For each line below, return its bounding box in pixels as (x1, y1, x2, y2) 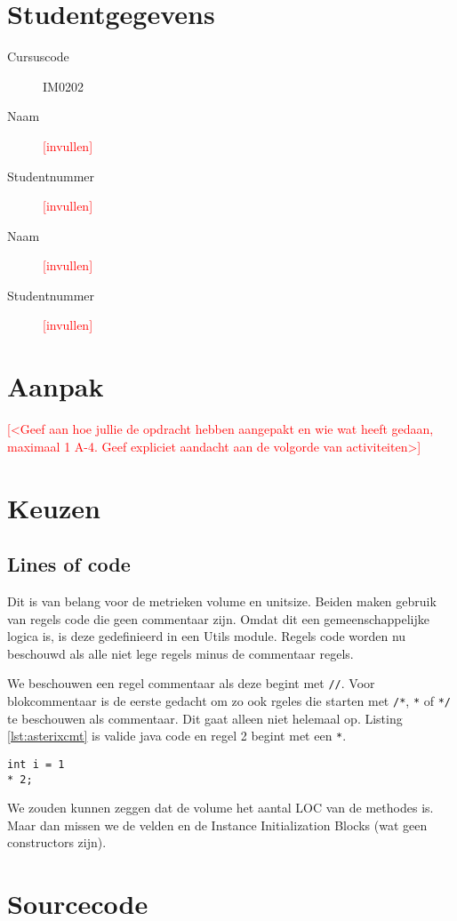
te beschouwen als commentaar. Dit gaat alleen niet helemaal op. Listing (7, 709, 403, 727)
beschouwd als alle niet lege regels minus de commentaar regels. (7, 644, 354, 662)
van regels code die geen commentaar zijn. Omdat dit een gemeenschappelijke (7, 609, 430, 628)
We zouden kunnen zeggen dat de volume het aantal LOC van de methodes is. (7, 798, 434, 817)
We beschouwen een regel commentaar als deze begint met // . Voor (7, 674, 375, 693)
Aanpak (7, 368, 104, 404)
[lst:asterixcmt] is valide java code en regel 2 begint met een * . (7, 726, 347, 745)
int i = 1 (7, 757, 65, 771)
